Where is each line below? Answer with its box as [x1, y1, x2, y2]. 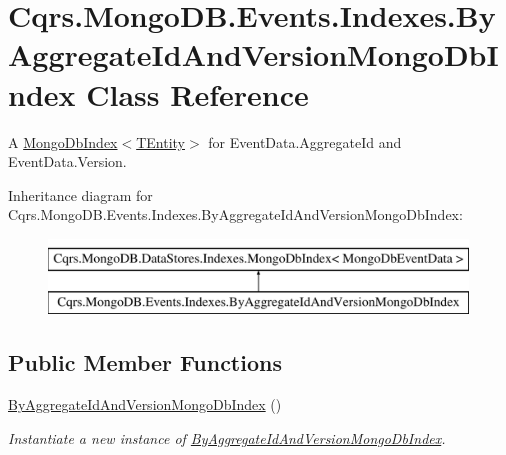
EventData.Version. [8, 151, 127, 172]
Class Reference [86, 73, 309, 114]
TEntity [136, 131, 185, 152]
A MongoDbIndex [8, 131, 118, 152]
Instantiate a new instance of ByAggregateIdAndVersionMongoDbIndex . [8, 427, 446, 448]
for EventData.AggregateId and [208, 131, 402, 152]
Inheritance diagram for [8, 184, 153, 205]
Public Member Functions [8, 347, 282, 378]
